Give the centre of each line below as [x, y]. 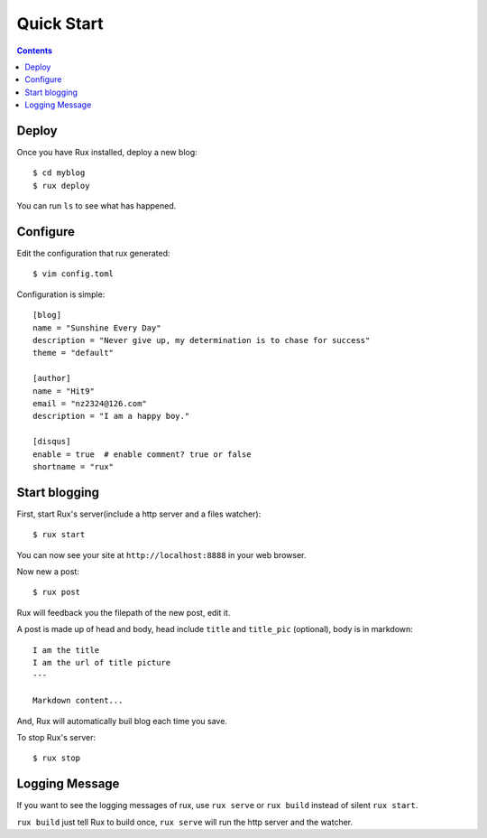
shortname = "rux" [74, 466]
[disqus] [52, 442]
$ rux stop [57, 758]
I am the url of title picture [102, 662]
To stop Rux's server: [56, 737]
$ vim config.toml [74, 274]
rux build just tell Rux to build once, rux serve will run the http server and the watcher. [185, 822]
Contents [35, 51]
